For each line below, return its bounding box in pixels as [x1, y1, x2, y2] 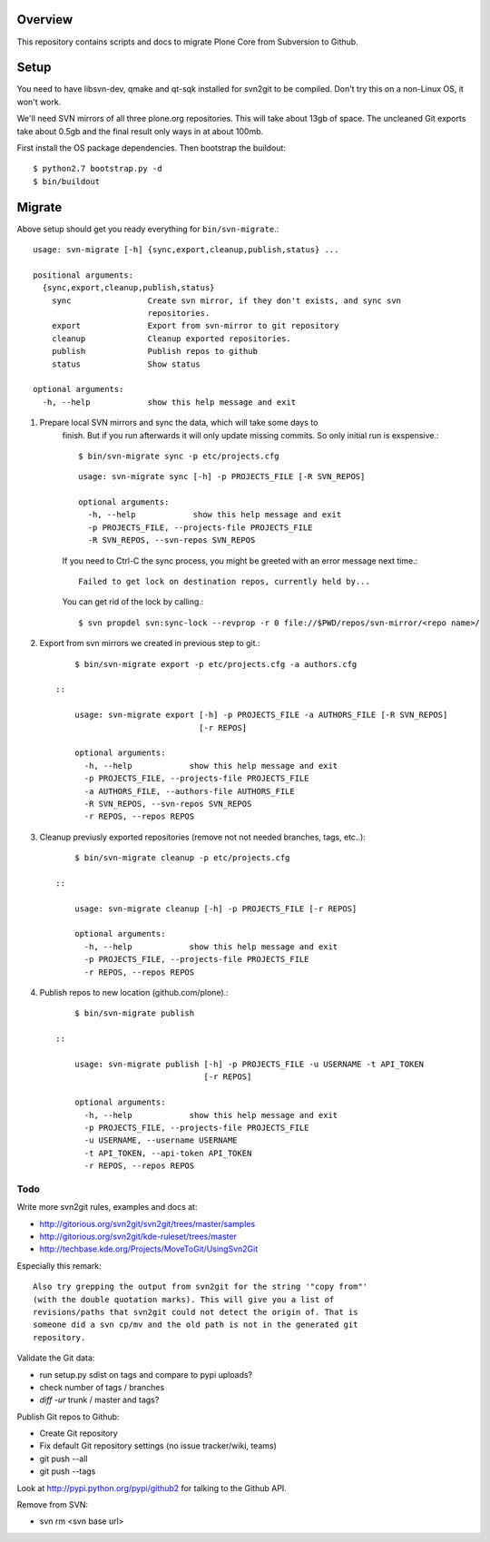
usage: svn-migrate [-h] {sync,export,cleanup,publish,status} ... [33, 245, 339, 255]
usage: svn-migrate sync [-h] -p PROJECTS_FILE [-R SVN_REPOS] [78, 472, 366, 482]
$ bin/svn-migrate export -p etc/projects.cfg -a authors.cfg [73, 659, 358, 669]
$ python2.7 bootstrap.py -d [33, 163, 162, 174]
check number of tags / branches [39, 1381, 165, 1392]
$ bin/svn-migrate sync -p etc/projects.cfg [78, 450, 280, 461]
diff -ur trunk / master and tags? [39, 1394, 160, 1406]
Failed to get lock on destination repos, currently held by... [78, 576, 371, 587]
